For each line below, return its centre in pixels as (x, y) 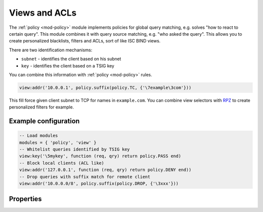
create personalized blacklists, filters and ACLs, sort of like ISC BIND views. (85, 41)
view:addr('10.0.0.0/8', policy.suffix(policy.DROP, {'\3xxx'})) (99, 183)
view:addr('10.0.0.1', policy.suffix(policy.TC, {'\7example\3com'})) (105, 87)
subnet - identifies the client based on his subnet (71, 59)
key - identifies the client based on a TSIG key (68, 65)
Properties (25, 199)
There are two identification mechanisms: (51, 50)
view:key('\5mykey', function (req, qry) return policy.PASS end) (100, 156)
